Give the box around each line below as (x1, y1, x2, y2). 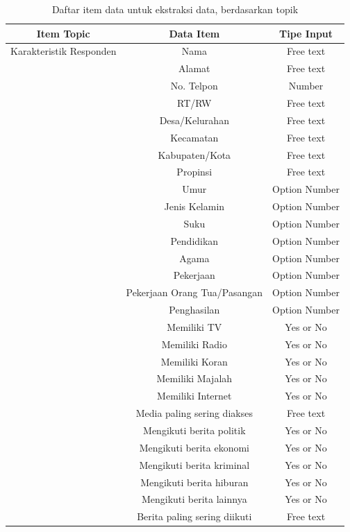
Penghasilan (169, 302, 220, 317)
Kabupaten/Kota (158, 147, 231, 162)
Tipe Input (279, 26, 333, 40)
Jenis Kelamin (164, 199, 225, 214)
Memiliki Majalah (156, 371, 233, 386)
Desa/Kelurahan (159, 112, 229, 127)
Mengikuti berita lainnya (141, 492, 247, 506)
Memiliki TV (167, 319, 222, 334)
